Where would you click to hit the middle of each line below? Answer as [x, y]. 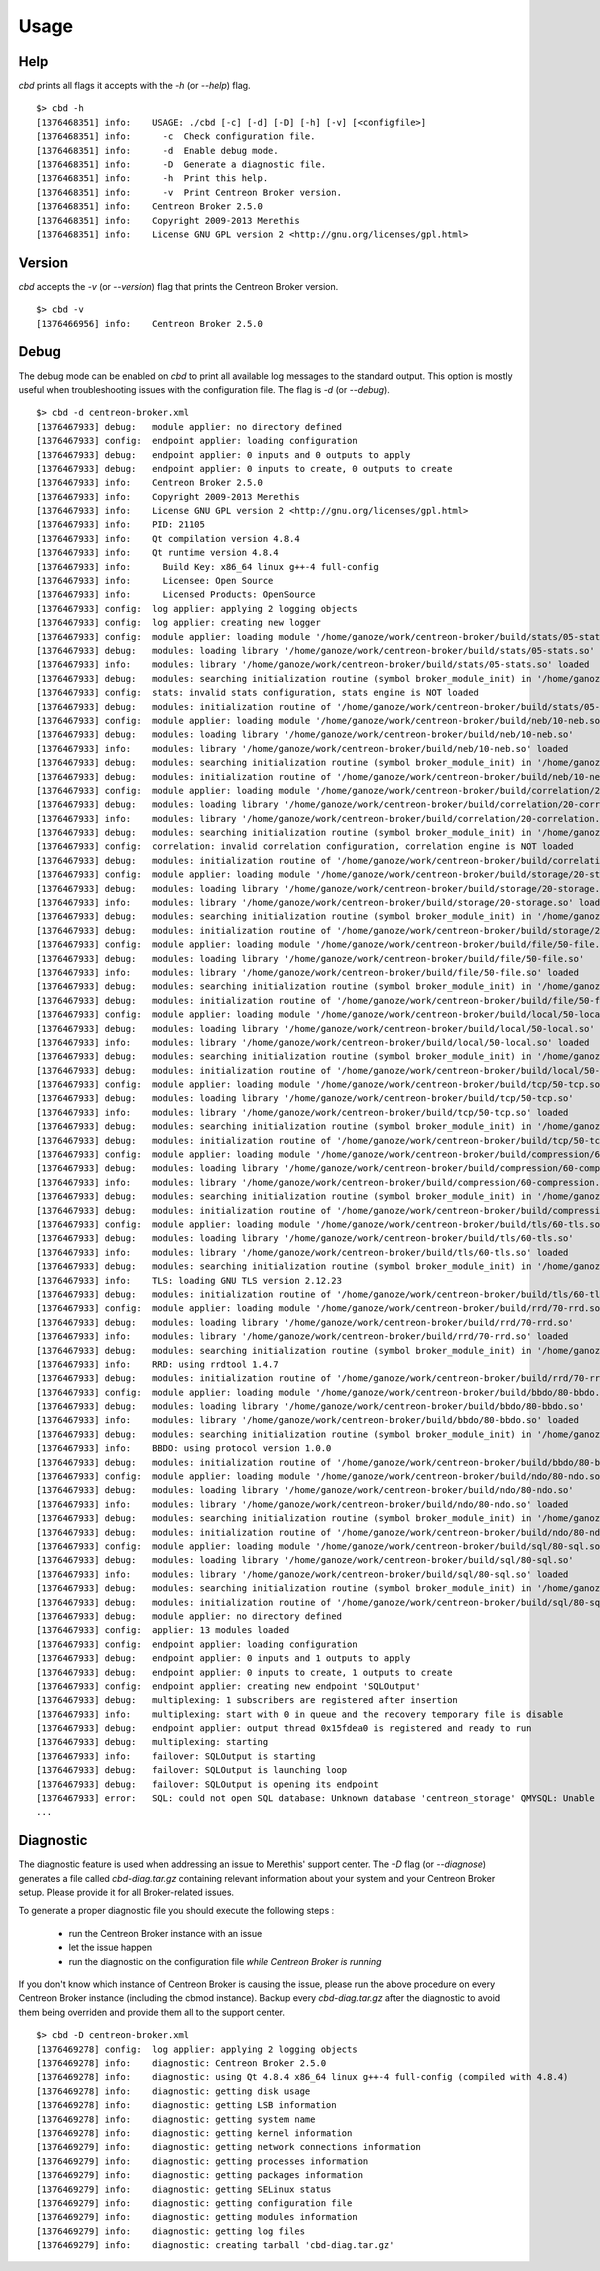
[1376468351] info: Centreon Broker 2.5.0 [150, 206]
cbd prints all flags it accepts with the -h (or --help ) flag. [134, 86]
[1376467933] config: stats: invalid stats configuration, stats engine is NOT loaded [258, 693]
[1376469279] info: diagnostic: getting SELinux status [184, 2189]
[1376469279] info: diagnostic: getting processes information [202, 2161]
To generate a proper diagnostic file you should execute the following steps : [176, 1911]
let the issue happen [110, 1947]
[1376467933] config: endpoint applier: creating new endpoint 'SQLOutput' [229, 1686]
